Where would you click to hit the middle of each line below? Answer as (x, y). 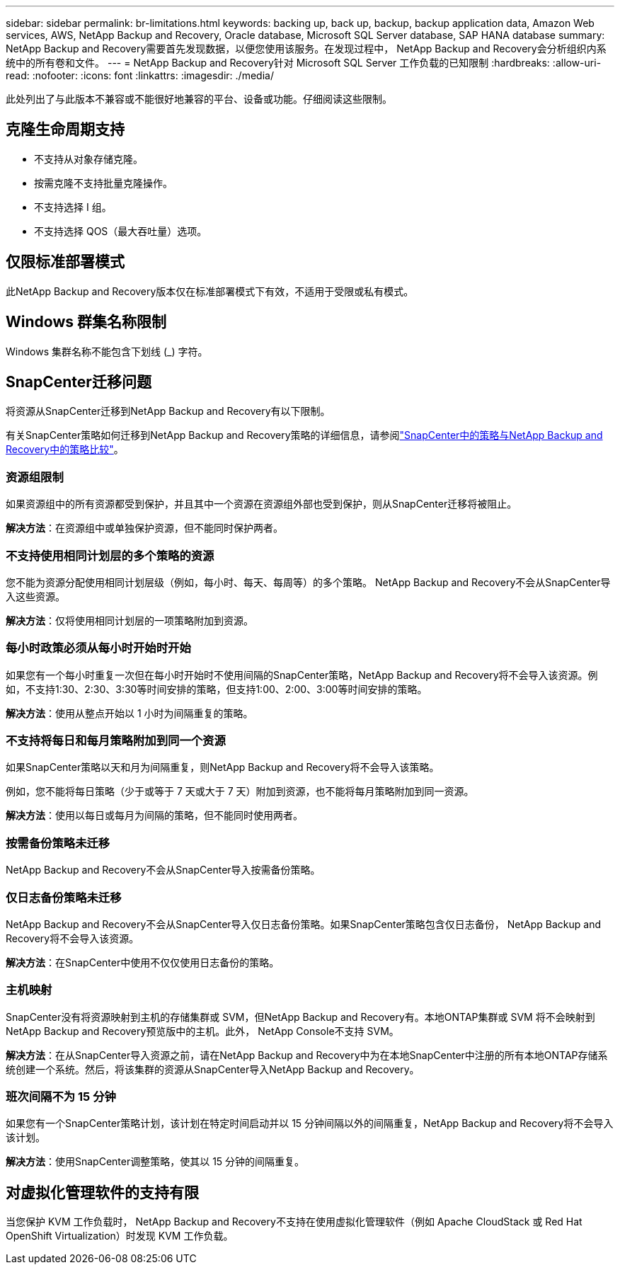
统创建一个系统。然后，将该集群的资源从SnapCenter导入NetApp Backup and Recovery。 (213, 1069)
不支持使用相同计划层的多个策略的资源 (110, 555)
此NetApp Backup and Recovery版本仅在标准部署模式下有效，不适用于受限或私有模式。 (210, 291)
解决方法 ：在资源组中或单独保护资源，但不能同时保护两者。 (144, 528)
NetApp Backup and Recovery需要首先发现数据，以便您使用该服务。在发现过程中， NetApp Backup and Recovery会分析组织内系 (306, 48)
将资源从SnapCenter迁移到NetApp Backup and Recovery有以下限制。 (168, 411)
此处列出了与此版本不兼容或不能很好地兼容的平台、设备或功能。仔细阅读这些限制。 (199, 99)
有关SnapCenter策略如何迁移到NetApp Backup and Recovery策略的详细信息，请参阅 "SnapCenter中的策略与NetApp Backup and (304, 435)
